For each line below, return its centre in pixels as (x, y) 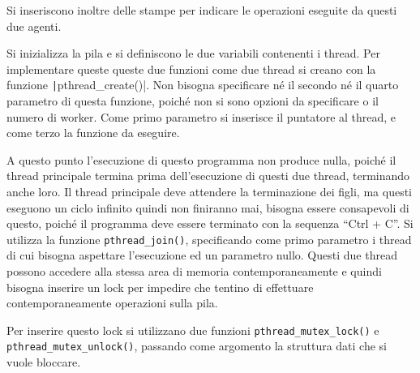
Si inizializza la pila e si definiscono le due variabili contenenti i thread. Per (193, 53)
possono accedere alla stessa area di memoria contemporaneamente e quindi (194, 271)
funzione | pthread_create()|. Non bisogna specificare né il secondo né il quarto (203, 85)
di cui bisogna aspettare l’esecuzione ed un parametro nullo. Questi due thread (202, 255)
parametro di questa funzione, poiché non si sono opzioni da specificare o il (193, 101)
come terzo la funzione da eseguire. (93, 133)
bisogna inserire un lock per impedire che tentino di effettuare (160, 287)
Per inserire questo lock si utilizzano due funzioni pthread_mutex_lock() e (193, 330)
